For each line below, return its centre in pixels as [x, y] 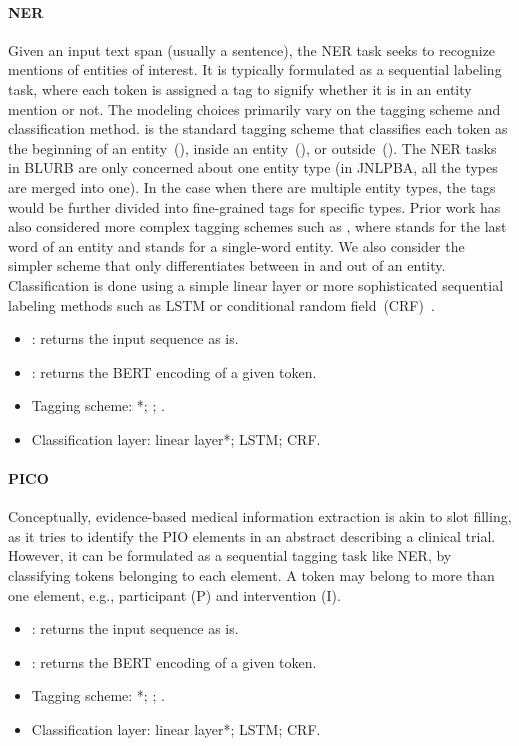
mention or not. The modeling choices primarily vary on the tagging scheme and [254, 108]
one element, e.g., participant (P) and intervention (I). [174, 594]
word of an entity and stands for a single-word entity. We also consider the [236, 245]
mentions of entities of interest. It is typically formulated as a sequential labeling [255, 69]
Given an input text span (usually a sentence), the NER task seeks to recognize [252, 49]
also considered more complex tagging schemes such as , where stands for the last [257, 226]
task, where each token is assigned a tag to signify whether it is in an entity [240, 88]
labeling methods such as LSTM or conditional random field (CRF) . [221, 304]
